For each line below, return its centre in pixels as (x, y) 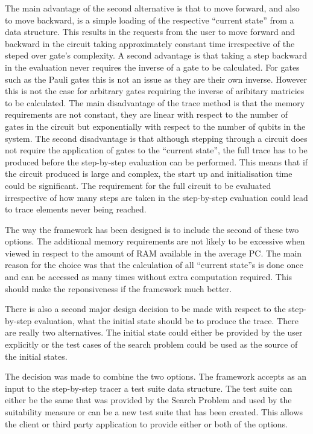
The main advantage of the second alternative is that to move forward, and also (152, 8)
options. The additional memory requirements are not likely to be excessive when (155, 241)
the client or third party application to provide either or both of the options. (146, 423)
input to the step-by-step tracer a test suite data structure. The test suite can (149, 388)
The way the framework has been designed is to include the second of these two (152, 229)
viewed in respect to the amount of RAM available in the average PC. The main (153, 253)
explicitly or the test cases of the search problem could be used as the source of (151, 344)
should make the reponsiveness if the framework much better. (119, 288)
